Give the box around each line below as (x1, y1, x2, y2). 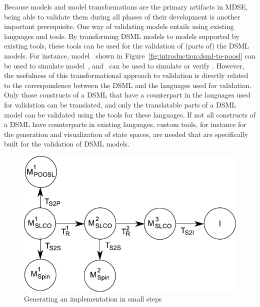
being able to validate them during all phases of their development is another (4, 11, 240, 21)
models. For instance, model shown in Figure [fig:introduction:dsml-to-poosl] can (4, 50, 255, 60)
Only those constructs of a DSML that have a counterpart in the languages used (4, 89, 250, 100)
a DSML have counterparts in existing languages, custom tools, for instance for (4, 119, 246, 129)
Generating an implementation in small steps (24, 293, 162, 304)
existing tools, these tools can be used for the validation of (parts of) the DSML (4, 40, 249, 51)
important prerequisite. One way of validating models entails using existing (4, 21, 234, 31)
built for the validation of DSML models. (4, 138, 129, 149)
